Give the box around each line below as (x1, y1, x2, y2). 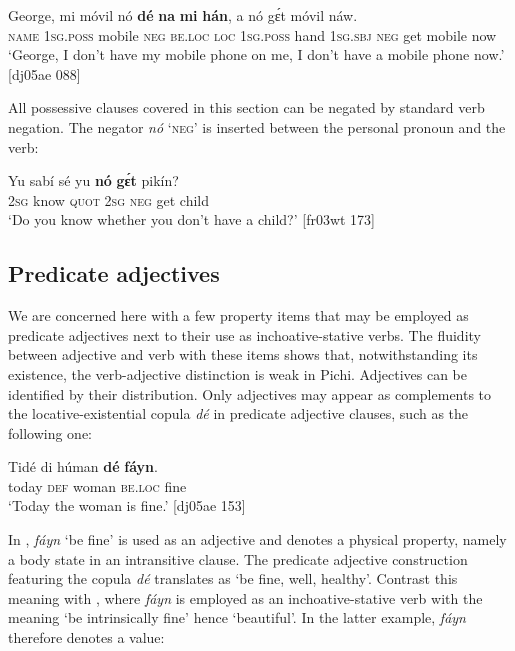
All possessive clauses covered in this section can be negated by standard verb (8, 97, 485, 118)
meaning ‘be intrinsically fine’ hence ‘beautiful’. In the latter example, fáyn (8, 607, 466, 628)
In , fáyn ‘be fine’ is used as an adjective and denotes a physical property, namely (8, 529, 507, 550)
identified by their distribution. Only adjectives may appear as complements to (8, 383, 492, 404)
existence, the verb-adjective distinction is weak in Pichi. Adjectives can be (8, 363, 468, 384)
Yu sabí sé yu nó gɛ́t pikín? (8, 170, 179, 191)
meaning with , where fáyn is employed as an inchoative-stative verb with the (8, 587, 483, 608)
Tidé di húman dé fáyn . (8, 456, 158, 477)
